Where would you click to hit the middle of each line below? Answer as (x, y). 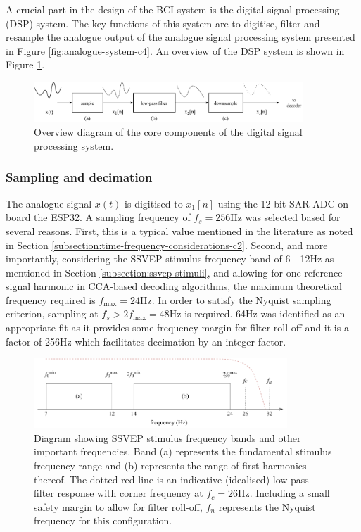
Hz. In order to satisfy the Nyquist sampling (235, 299)
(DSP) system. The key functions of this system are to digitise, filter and (163, 23)
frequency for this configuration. (103, 520)
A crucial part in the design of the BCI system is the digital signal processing (173, 9)
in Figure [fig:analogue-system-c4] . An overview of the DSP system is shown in (175, 50)
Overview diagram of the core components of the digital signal (168, 132)
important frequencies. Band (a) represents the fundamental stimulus (183, 451)
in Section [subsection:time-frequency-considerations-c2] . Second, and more (167, 245)
